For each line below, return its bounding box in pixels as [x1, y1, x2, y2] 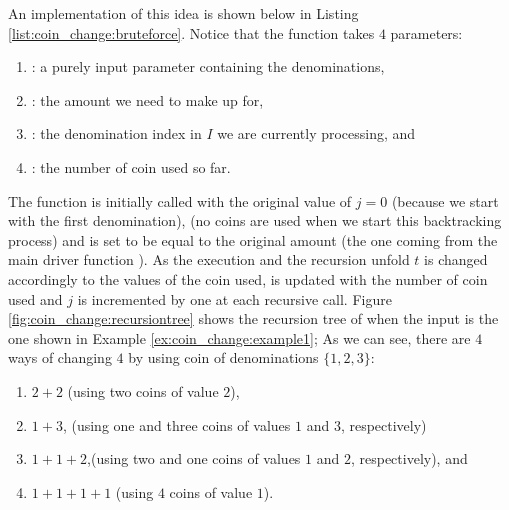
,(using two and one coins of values [87, 448, 301, 469]
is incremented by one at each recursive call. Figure [77, 288, 392, 309]
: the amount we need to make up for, [31, 89, 264, 110]
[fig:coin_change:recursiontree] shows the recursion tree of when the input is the [8, 308, 499, 329]
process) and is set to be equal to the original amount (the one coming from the [8, 229, 498, 250]
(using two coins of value [67, 380, 219, 401]
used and [8, 288, 63, 309]
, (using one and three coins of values [62, 414, 291, 435]
